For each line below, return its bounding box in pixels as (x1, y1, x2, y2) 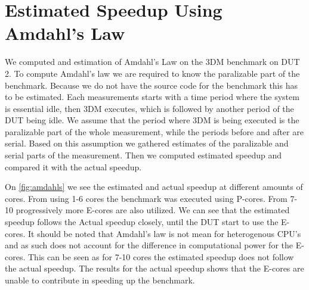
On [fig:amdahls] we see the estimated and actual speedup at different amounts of (5, 180, 303, 193)
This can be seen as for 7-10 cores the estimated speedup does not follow (27, 250, 294, 263)
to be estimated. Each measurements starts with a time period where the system (5, 91, 299, 103)
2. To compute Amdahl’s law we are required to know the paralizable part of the (5, 67, 300, 79)
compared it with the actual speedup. (5, 160, 142, 173)
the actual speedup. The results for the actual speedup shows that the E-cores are (5, 262, 304, 275)
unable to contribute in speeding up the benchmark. (5, 274, 195, 286)
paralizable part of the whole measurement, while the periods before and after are (5, 125, 304, 138)
